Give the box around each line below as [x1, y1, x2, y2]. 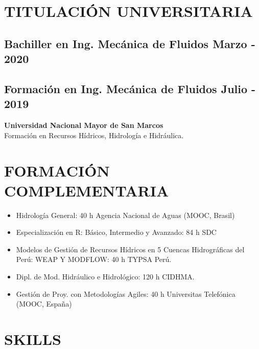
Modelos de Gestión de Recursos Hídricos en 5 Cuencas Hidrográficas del [16, 244, 245, 254]
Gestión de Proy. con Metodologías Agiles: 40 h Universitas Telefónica [16, 288, 236, 299]
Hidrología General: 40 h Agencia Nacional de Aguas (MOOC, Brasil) [16, 209, 235, 220]
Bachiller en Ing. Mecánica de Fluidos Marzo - [4, 35, 255, 51]
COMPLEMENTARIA [4, 180, 169, 201]
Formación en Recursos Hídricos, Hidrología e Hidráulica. [4, 129, 184, 140]
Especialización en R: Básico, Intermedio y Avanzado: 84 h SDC [16, 227, 217, 237]
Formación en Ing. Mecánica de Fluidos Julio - [4, 80, 256, 96]
